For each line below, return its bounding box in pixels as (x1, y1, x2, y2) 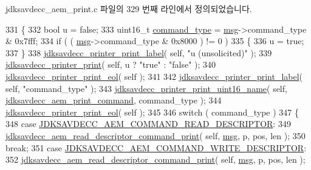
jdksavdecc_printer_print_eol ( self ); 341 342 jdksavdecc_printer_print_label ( (5, 70, 303, 82)
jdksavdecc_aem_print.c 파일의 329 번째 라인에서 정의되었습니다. (5, 2, 252, 15)
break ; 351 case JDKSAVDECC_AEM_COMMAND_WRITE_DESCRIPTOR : (5, 141, 307, 154)
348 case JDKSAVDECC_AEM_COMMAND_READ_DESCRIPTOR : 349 (5, 117, 291, 130)
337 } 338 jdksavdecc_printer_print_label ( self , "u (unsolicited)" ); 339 (5, 46, 272, 59)
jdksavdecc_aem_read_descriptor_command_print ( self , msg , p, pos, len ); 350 (5, 129, 306, 142)
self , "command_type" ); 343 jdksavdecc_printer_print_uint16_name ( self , (5, 82, 287, 94)
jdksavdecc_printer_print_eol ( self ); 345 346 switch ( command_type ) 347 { (5, 105, 299, 118)
